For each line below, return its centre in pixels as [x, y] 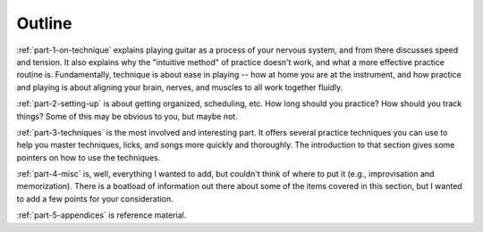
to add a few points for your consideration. [95, 199]
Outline [44, 23]
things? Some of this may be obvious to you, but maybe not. [127, 116]
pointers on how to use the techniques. [89, 157]
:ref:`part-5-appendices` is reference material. [102, 215]
